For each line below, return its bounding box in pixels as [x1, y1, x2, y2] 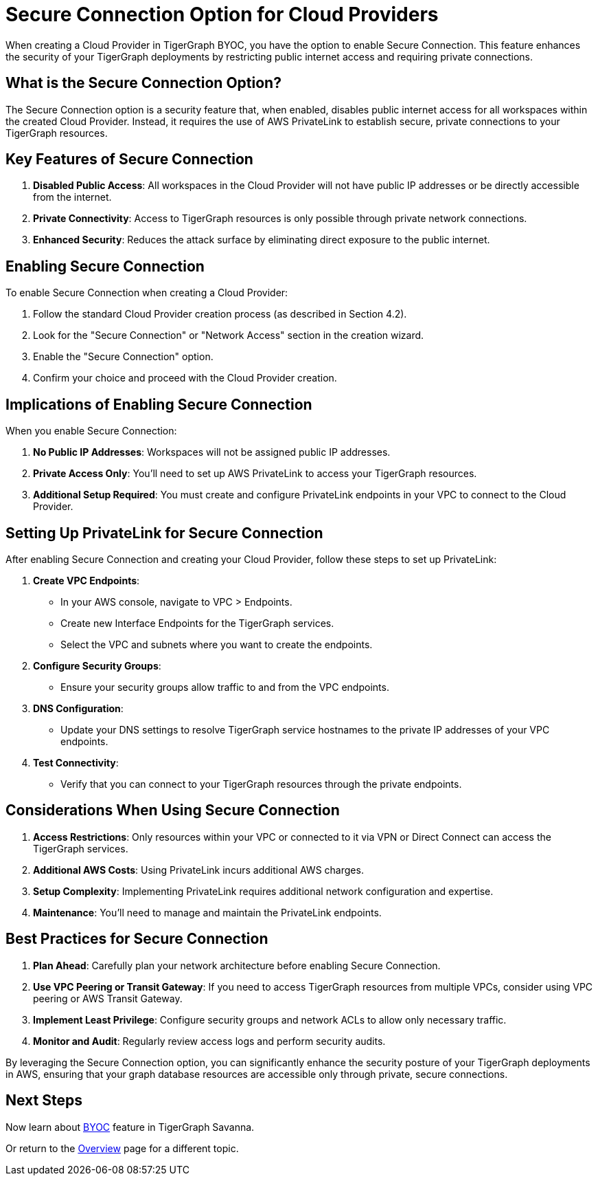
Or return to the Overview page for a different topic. [5, 1142, 239, 1154]
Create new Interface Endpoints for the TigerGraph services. [60, 617, 334, 629]
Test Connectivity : [33, 756, 119, 769]
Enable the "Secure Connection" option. [33, 351, 214, 363]
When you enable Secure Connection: [5, 425, 177, 437]
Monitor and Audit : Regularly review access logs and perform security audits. [33, 1035, 386, 1047]
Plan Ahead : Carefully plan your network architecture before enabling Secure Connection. [33, 959, 441, 971]
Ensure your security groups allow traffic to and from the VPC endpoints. [60, 681, 389, 693]
